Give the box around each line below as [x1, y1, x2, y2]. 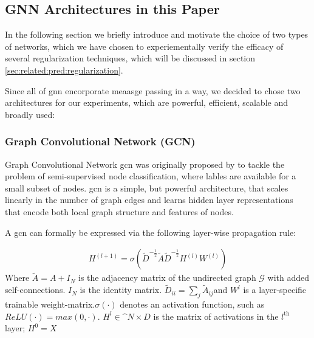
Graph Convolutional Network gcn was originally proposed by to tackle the [5, 157, 285, 170]
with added [267, 271, 310, 284]
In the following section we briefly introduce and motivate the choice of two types [5, 28, 309, 41]
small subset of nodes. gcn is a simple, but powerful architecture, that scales [5, 181, 288, 194]
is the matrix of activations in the [153, 309, 279, 322]
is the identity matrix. [80, 283, 162, 296]
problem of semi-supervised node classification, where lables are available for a [5, 170, 296, 182]
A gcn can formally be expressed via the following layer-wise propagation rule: [5, 226, 296, 238]
